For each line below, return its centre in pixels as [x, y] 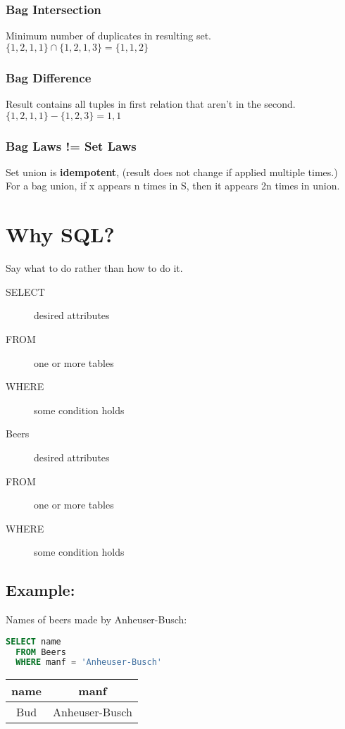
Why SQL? [60, 234]
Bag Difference [49, 77]
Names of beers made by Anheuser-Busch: [96, 619]
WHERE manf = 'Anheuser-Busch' [89, 662]
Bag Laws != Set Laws [71, 145]
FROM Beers [41, 652]
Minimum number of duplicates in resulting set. [108, 36]
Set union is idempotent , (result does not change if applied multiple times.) [172, 172]
